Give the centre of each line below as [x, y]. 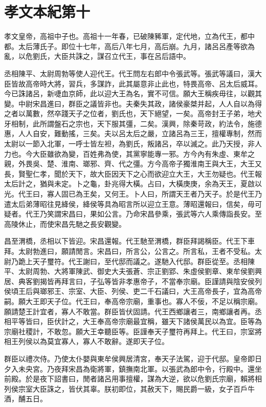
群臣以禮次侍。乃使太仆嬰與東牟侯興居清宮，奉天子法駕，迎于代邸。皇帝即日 [133, 358]
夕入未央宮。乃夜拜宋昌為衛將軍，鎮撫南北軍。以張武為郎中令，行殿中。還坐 [133, 368]
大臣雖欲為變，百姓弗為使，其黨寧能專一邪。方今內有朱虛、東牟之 [143, 153]
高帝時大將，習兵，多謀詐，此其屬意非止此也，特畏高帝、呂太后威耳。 [143, 83]
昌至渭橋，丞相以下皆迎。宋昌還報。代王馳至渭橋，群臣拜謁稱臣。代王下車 [129, 241]
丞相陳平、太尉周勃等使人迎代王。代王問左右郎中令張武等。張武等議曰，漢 [129, 73]
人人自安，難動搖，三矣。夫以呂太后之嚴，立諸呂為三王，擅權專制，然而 [140, 133]
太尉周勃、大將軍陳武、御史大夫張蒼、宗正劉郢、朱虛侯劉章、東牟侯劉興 [140, 271]
